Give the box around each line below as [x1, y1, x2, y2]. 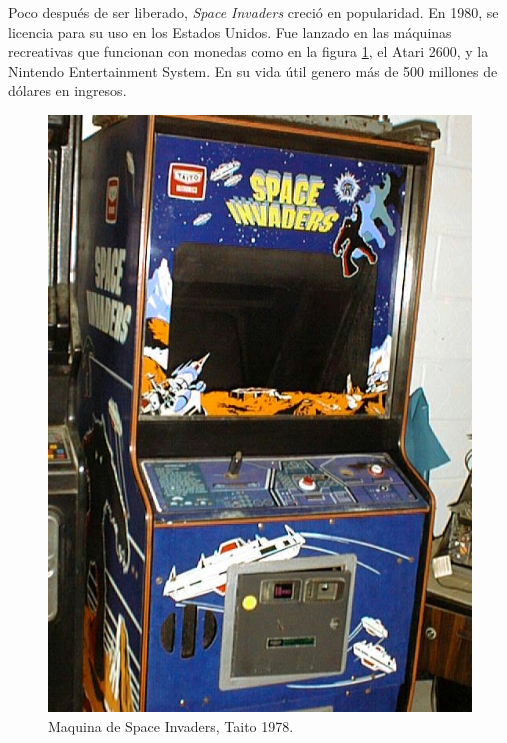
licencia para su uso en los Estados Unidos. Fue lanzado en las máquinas [8, 21, 452, 42]
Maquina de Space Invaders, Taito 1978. [48, 715, 294, 736]
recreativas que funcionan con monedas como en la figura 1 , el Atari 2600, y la [8, 41, 489, 62]
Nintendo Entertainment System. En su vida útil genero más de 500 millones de [8, 60, 498, 81]
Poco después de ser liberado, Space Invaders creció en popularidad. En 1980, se [8, 2, 499, 22]
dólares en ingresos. [8, 80, 127, 101]
